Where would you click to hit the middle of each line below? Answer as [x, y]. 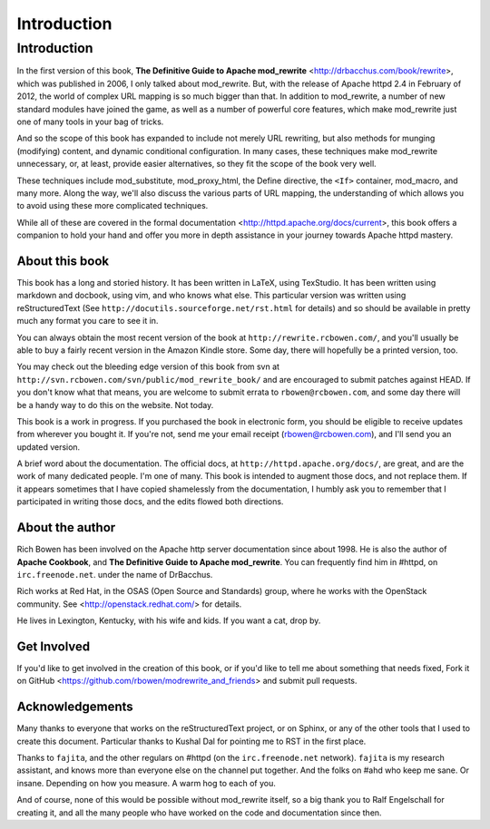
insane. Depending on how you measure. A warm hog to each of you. [146, 783]
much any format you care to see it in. [88, 321]
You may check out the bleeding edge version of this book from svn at [148, 366]
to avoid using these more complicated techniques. [113, 206]
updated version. [49, 447]
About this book [63, 261]
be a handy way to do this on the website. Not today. [115, 405]
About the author [66, 527]
